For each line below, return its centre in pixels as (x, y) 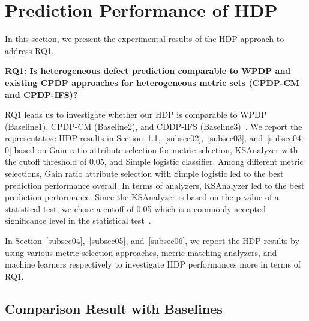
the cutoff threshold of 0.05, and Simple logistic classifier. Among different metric (154, 161)
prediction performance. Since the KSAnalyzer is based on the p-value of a (142, 197)
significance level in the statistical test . (78, 220)
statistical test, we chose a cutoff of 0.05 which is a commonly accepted (136, 208)
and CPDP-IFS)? (41, 94)
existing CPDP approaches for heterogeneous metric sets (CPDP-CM (152, 82)
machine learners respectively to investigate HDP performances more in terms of (153, 264)
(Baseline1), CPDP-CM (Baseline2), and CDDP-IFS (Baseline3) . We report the (154, 126)
